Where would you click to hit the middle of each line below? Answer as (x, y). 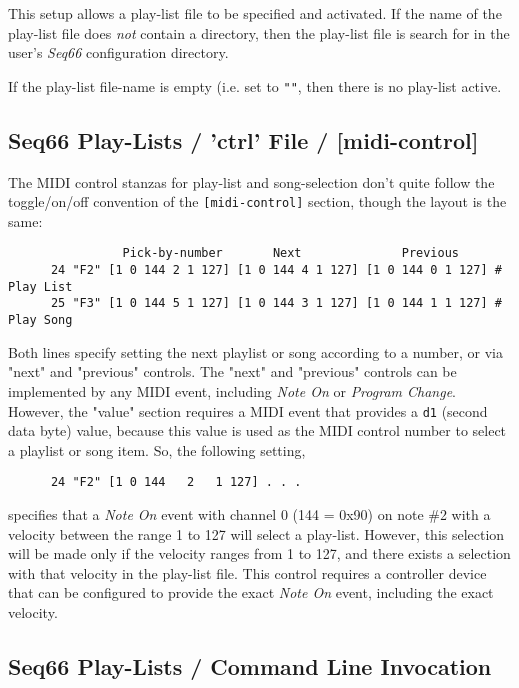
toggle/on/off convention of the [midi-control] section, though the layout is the (257, 201)
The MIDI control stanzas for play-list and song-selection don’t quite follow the (251, 181)
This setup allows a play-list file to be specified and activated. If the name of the (255, 13)
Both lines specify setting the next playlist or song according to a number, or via (256, 351)
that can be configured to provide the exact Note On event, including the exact (251, 592)
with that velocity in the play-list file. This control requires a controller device (247, 572)
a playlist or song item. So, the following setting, (157, 449)
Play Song (40, 320)
